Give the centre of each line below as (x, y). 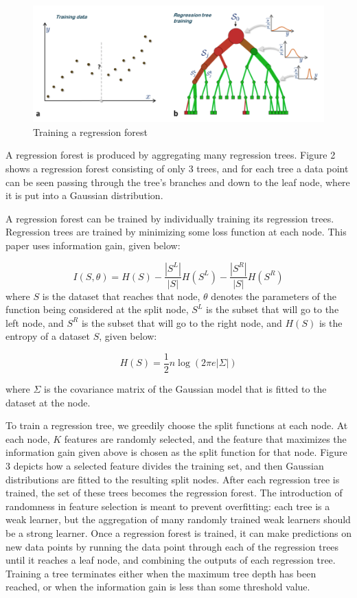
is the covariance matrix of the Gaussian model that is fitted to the (185, 389)
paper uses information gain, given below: (93, 245)
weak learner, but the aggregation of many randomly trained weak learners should (178, 519)
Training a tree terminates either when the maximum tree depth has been (161, 573)
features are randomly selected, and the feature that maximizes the (205, 438)
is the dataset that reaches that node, (121, 296)
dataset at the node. (48, 402)
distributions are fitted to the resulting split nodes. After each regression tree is (173, 479)
